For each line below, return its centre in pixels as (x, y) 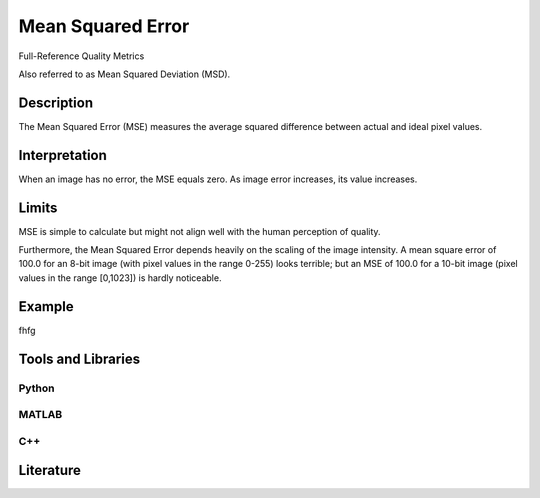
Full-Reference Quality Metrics (81, 56)
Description (56, 102)
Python (36, 388)
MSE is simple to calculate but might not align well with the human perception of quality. (199, 231)
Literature (50, 470)
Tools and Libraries (79, 358)
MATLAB (40, 415)
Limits (38, 207)
